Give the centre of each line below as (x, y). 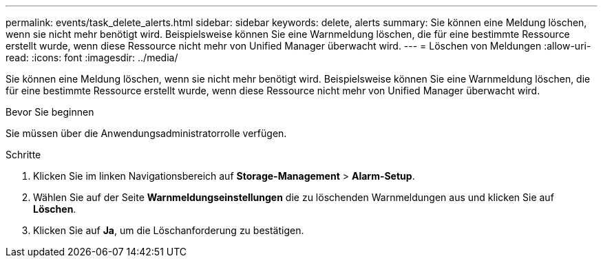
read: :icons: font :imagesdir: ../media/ (92, 57)
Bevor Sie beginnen (50, 112)
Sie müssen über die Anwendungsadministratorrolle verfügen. (146, 133)
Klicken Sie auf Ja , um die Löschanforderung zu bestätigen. (169, 230)
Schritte (23, 155)
